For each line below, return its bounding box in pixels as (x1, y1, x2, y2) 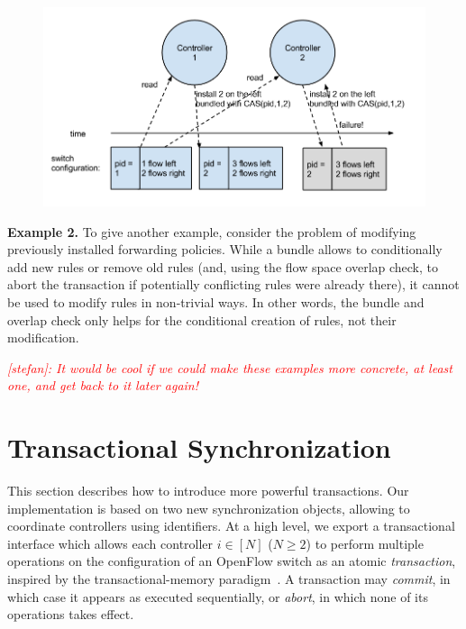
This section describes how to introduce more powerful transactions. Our (7, 481, 409, 500)
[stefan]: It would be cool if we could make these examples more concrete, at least (7, 358, 452, 377)
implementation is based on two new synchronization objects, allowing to (7, 498, 410, 517)
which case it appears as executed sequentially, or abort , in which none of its (7, 587, 428, 606)
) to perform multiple (306, 533, 424, 552)
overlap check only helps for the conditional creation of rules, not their (7, 310, 397, 329)
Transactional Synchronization (7, 429, 391, 466)
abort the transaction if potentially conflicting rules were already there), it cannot (7, 275, 460, 294)
